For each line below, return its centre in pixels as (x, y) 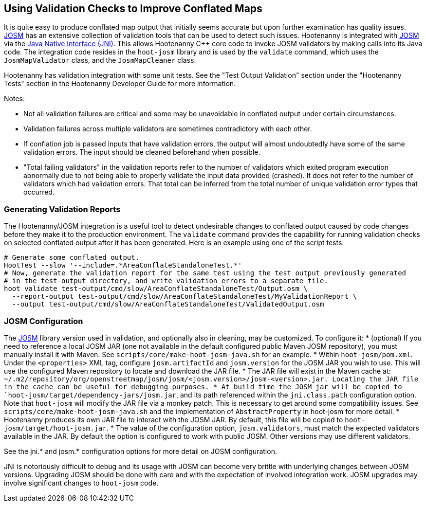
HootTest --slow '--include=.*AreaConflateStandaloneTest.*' (123, 265)
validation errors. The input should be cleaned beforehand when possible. (142, 152)
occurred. (39, 192)
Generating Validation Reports (62, 209)
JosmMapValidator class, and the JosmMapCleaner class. (100, 60)
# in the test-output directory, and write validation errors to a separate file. (166, 281)
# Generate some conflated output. (72, 258)
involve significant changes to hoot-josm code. (81, 483)
